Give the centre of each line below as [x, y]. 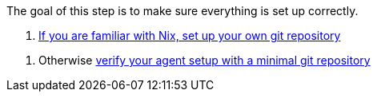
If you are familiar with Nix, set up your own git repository [190, 35]
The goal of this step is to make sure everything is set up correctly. [182, 11]
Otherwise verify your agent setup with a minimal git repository [205, 60]
